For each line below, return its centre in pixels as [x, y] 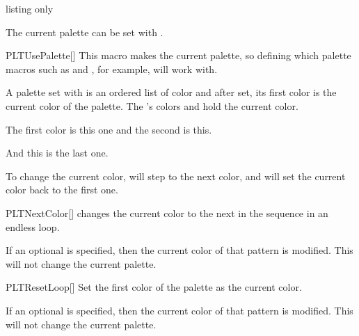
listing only [30, 8]
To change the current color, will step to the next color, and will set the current [176, 176]
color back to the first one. [62, 190]
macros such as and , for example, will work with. [112, 69]
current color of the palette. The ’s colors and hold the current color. [152, 105]
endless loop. [33, 226]
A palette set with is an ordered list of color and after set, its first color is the [171, 92]
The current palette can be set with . [85, 32]
